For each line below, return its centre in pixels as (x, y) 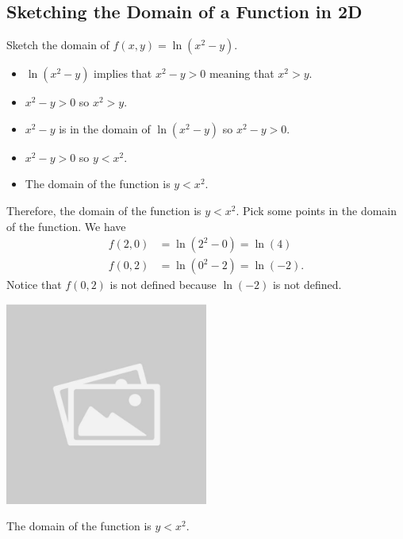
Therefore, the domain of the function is (104, 210)
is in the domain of (105, 128)
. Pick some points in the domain (317, 210)
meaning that (242, 73)
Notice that (34, 285)
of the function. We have (66, 226)
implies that (123, 73)
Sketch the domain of (58, 45)
